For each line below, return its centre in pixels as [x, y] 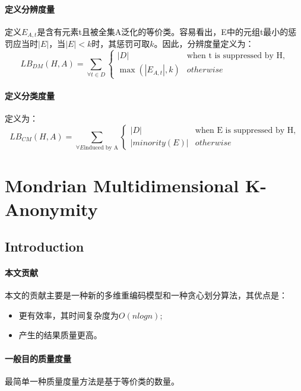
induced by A [101, 148]
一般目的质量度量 [38, 358]
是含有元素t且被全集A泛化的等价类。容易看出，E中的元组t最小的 [163, 31]
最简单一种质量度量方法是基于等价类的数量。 [92, 381]
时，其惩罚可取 [121, 44]
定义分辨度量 [30, 9]
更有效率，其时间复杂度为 [69, 315]
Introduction [45, 247]
